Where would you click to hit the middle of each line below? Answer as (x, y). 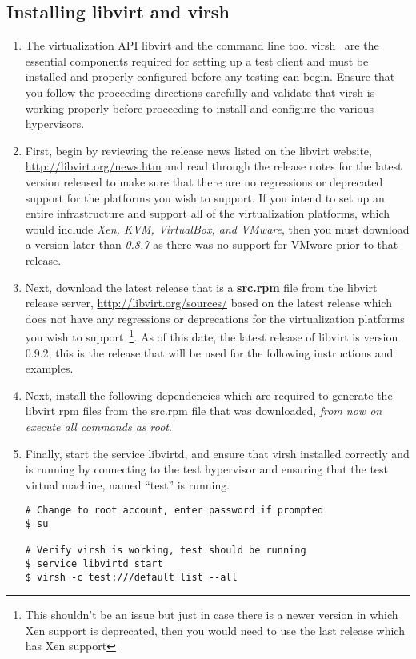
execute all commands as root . (98, 426)
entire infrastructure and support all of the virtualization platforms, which (207, 213)
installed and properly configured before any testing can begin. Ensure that (210, 76)
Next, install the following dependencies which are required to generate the (209, 395)
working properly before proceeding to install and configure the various (200, 108)
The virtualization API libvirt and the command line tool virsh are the (202, 45)
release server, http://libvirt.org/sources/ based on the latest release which (208, 303)
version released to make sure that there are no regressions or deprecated (204, 181)
